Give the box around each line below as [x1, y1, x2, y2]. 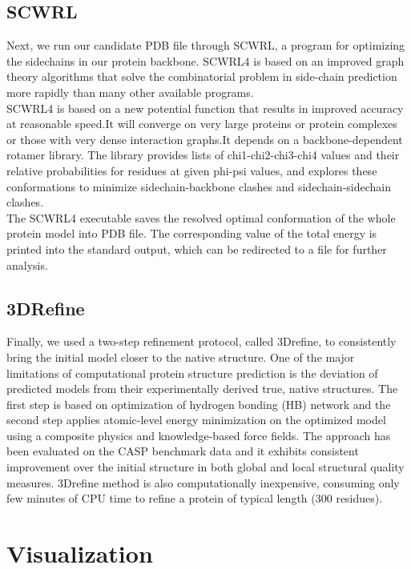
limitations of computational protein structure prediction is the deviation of [6, 364, 378, 381]
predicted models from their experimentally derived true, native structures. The [6, 380, 398, 397]
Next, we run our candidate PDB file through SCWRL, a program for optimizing [6, 37, 405, 54]
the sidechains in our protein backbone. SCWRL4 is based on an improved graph [6, 52, 405, 69]
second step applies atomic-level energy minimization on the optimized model [6, 411, 386, 428]
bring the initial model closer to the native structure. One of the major [6, 348, 355, 365]
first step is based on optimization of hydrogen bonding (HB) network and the [6, 395, 391, 412]
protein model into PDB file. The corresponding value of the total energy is [6, 225, 377, 242]
